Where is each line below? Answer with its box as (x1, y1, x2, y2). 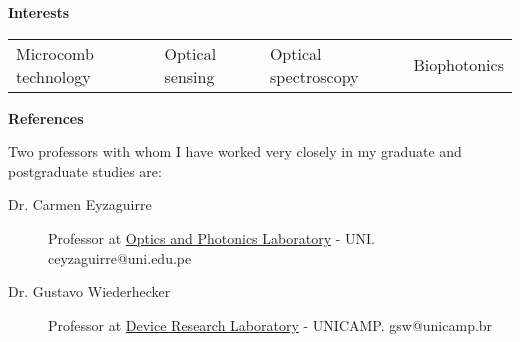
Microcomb (16, 41, 94, 65)
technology (16, 64, 91, 88)
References (8, 107, 84, 128)
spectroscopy (269, 64, 359, 88)
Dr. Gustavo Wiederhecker (8, 281, 171, 302)
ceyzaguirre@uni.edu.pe (48, 247, 192, 268)
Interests (8, 2, 70, 22)
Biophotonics (413, 53, 504, 77)
